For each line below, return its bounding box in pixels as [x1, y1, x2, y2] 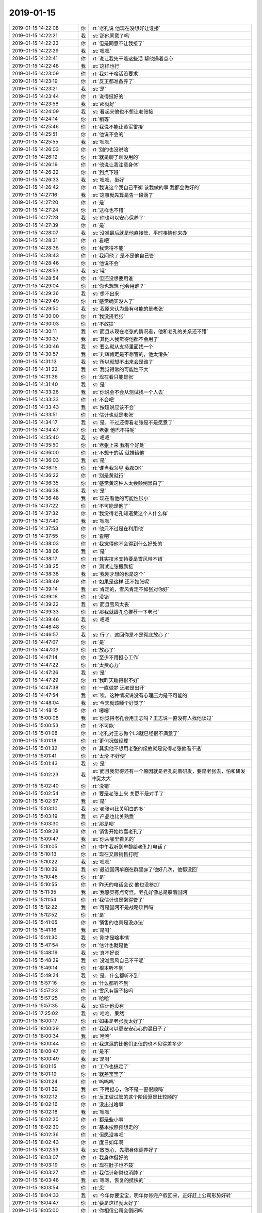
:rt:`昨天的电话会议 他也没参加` [91, 881, 161, 888]
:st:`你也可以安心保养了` [91, 214, 146, 221]
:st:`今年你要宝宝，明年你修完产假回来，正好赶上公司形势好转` [91, 1192, 233, 1198]
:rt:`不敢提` [91, 320, 116, 327]
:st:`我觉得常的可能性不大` [91, 366, 150, 373]
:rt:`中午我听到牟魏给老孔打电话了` [91, 843, 169, 850]
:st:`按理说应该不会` [91, 404, 136, 410]
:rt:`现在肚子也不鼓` [91, 1162, 135, 1168]
